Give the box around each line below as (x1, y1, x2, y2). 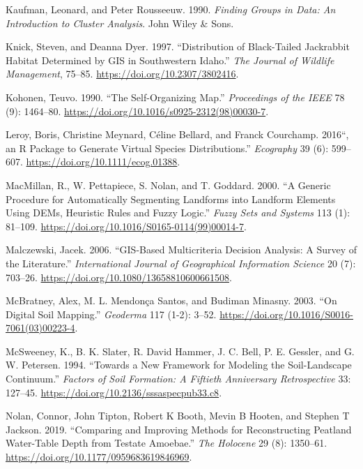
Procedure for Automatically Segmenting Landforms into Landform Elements (6, 191, 336, 206)
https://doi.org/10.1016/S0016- (219, 306, 354, 321)
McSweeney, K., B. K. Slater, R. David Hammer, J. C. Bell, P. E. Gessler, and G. (6, 343, 355, 358)
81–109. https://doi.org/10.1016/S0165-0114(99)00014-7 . (6, 218, 247, 233)
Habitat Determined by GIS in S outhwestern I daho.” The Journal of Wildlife (6, 52, 334, 67)
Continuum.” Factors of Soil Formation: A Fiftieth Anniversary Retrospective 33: (6, 371, 351, 386)
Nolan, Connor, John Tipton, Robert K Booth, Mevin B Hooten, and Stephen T (6, 408, 350, 423)
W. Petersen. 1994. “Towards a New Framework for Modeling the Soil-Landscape (6, 357, 352, 372)
